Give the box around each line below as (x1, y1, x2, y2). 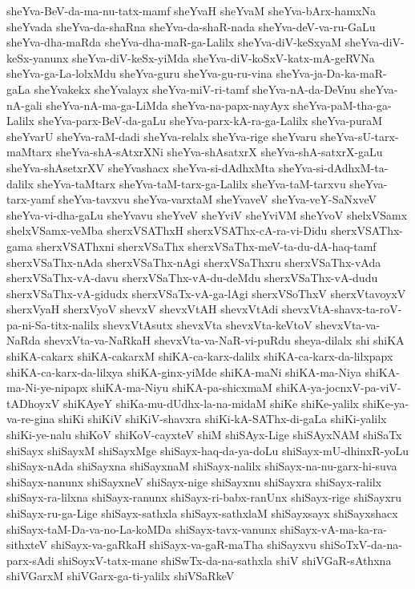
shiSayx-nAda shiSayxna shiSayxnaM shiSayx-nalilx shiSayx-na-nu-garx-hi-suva (6, 458, 397, 474)
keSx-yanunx (6, 49, 69, 66)
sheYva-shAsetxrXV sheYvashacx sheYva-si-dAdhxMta (6, 159, 276, 175)
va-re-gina (6, 410, 55, 427)
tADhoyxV (6, 394, 60, 411)
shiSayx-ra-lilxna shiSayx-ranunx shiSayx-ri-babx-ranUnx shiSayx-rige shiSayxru (6, 489, 402, 506)
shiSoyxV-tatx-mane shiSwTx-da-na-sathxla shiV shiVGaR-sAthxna (58, 551, 392, 568)
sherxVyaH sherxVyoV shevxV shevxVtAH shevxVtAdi (6, 301, 279, 317)
